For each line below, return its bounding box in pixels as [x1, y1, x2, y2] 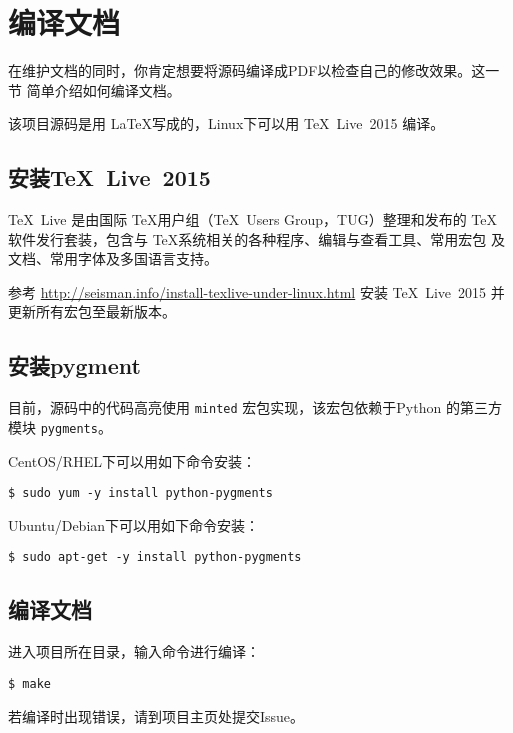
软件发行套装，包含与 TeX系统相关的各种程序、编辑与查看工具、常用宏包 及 [8, 228, 505, 249]
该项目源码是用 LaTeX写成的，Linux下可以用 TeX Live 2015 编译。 [8, 113, 445, 134]
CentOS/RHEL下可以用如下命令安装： [8, 450, 256, 471]
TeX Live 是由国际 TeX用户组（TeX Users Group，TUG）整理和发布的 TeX [8, 209, 498, 230]
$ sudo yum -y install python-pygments [8, 486, 273, 501]
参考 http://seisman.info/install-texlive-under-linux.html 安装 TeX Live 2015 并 [8, 281, 505, 302]
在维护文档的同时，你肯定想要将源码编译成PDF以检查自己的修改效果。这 [8, 60, 486, 81]
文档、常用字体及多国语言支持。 [8, 248, 218, 269]
